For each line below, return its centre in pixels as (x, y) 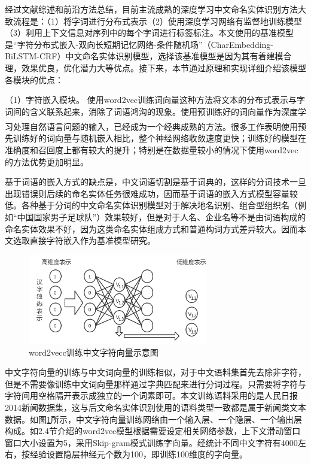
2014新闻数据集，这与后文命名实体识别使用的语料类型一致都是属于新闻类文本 (155, 407)
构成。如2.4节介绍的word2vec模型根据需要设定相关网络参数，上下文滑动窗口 (153, 431)
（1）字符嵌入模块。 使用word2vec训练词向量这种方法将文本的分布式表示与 (151, 100)
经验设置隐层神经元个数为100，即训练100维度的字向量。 (138, 454)
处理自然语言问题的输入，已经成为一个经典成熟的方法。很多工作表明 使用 (155, 126)
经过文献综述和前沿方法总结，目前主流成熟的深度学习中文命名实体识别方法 (151, 9)
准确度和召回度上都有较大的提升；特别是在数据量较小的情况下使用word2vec (152, 150)
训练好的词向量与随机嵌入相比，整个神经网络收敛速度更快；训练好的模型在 (159, 138)
